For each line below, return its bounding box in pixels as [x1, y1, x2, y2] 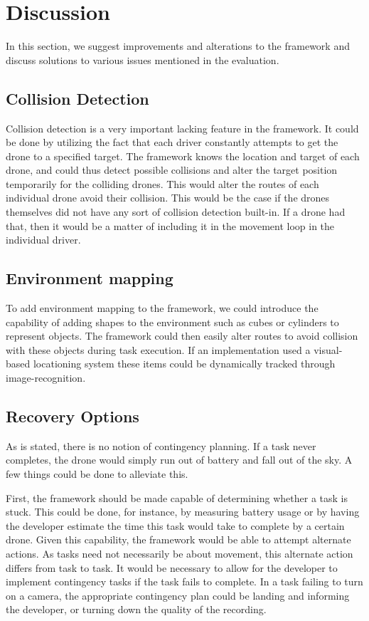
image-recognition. [6, 370, 86, 385]
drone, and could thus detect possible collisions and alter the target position [6, 162, 338, 177]
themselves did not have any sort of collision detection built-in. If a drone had [6, 204, 346, 219]
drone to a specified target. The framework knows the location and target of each [6, 148, 360, 163]
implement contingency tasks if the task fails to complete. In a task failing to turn [6, 574, 363, 589]
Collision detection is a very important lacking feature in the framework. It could [6, 120, 359, 135]
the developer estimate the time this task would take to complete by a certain [6, 518, 345, 533]
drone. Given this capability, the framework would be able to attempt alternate [6, 532, 351, 547]
